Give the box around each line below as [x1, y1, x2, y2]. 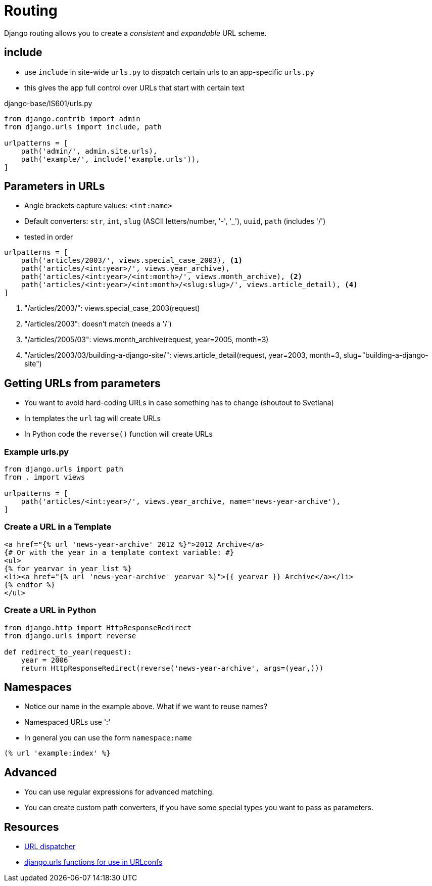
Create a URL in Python [4, 605, 97, 616]
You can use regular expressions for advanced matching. [24, 787, 214, 797]
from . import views [4, 473, 85, 482]
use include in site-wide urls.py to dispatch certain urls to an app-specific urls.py [24, 67, 314, 76]
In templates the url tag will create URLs [24, 414, 161, 423]
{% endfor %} [4, 580, 56, 589]
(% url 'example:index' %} [4, 749, 111, 758]
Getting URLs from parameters [4, 377, 161, 390]
